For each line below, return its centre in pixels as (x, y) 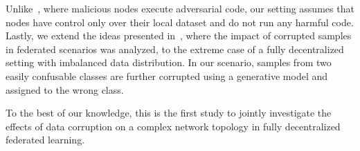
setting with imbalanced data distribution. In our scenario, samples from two (169, 62)
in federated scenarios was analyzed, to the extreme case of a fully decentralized (175, 49)
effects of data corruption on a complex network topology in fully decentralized (173, 126)
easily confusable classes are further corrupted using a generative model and (167, 75)
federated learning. (45, 140)
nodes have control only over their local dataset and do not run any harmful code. (180, 22)
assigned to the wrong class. (65, 89)
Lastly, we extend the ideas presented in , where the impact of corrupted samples (179, 36)
